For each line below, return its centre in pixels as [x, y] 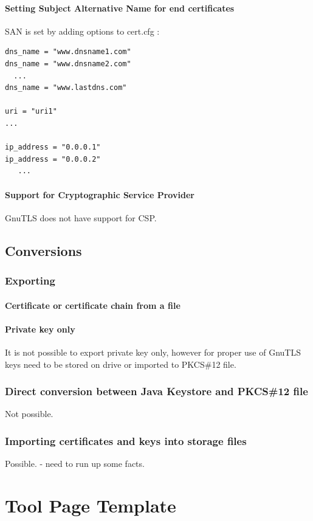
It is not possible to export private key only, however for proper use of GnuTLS [153, 352]
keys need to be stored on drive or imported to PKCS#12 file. [121, 364]
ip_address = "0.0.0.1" [53, 147]
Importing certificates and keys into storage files [126, 440]
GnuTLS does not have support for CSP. [81, 217]
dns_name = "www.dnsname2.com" [68, 64]
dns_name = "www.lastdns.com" [66, 88]
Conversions [43, 250]
